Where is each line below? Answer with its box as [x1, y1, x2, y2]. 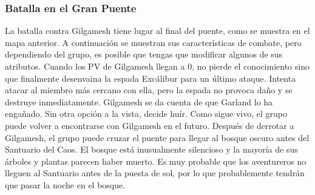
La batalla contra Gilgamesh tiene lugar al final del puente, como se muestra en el [5, 24, 310, 37]
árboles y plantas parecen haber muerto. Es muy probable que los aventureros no [5, 154, 307, 167]
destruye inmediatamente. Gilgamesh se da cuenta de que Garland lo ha [5, 95, 273, 108]
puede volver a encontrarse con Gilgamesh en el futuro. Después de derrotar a [5, 119, 294, 131]
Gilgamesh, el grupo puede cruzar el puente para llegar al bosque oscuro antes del [5, 131, 310, 144]
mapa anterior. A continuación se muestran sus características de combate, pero [5, 36, 302, 48]
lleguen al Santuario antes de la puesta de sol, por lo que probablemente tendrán [5, 167, 305, 179]
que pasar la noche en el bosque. [5, 178, 126, 191]
